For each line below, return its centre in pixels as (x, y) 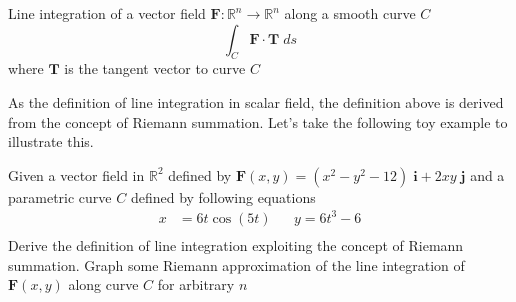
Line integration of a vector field (107, 13)
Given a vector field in (76, 174)
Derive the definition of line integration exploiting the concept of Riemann (236, 244)
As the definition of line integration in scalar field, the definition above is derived (256, 101)
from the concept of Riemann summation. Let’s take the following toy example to (258, 121)
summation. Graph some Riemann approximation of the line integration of (236, 264)
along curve (103, 284)
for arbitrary (196, 284)
